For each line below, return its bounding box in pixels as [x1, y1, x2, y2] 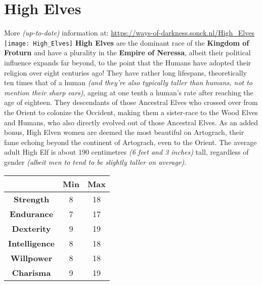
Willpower [10, 252, 53, 264]
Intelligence [8, 237, 55, 249]
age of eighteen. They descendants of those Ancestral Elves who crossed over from [4, 97, 258, 108]
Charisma [12, 266, 51, 278]
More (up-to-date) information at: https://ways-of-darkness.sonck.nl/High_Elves [4, 27, 254, 38]
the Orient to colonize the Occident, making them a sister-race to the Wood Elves [4, 106, 258, 117]
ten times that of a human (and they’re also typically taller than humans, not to [4, 77, 253, 88]
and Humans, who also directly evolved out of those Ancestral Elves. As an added [4, 117, 258, 127]
